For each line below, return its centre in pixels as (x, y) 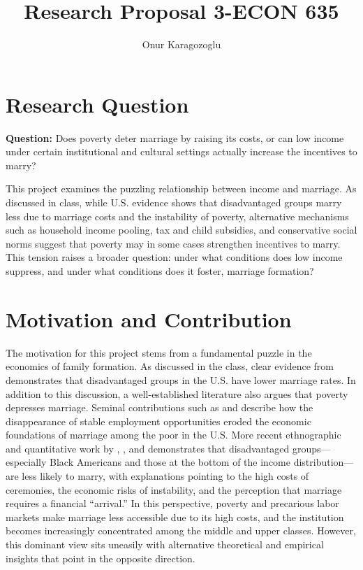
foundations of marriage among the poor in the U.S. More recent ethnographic (173, 435)
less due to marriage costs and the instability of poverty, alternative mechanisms (177, 216)
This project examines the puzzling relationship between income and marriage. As (181, 188)
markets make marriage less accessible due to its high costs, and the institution (175, 516)
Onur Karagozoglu (181, 44)
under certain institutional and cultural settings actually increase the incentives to (181, 151)
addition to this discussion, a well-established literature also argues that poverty (177, 393)
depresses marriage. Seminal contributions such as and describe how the (160, 407)
